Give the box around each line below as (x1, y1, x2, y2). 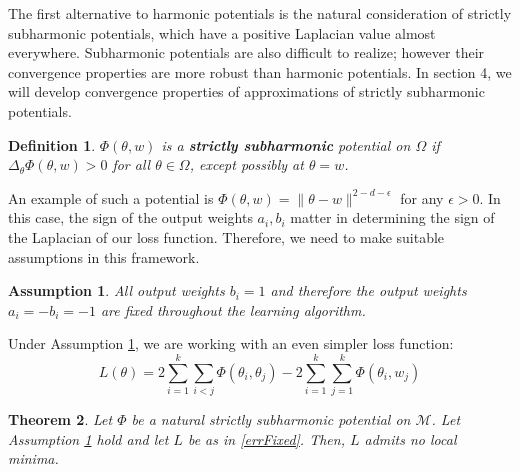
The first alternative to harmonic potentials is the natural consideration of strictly (8, 3, 512, 23)
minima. (8, 448, 59, 469)
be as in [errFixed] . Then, (187, 428, 345, 449)
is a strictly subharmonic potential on (161, 134, 411, 155)
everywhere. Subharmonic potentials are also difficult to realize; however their (8, 42, 485, 63)
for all (112, 154, 151, 175)
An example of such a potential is (8, 187, 214, 208)
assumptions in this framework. (8, 246, 200, 267)
